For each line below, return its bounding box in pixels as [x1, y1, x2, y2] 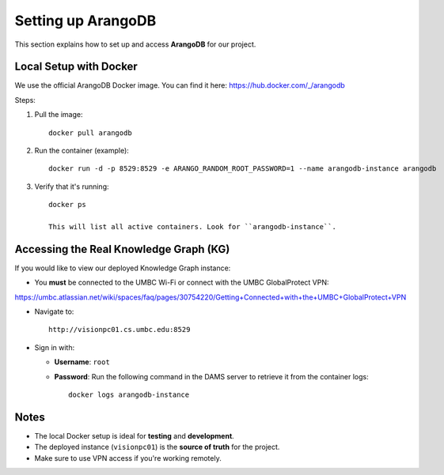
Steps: [14, 95, 36, 104]
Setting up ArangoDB [14, 12, 157, 29]
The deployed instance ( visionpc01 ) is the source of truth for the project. [34, 443, 280, 452]
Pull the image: [34, 110, 83, 119]
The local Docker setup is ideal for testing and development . [34, 431, 235, 440]
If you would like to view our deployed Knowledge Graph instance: [14, 263, 231, 273]
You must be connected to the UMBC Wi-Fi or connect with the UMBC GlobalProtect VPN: [34, 277, 329, 288]
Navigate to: [34, 307, 74, 316]
